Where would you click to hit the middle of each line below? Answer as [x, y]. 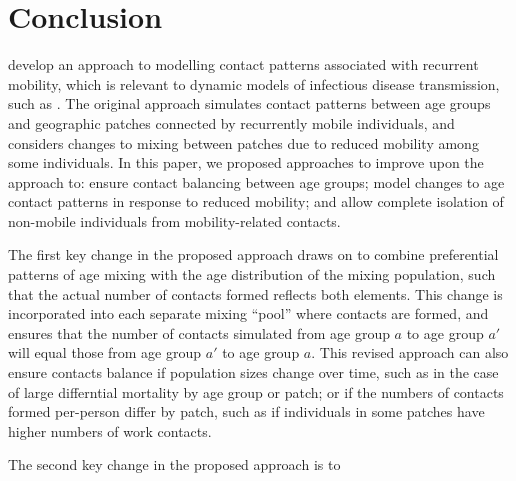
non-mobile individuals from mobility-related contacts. [174, 220]
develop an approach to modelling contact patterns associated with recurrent [243, 64]
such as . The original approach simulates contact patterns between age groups [249, 103]
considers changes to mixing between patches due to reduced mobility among [243, 142]
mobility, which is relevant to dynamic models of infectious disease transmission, [254, 83]
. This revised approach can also [410, 352]
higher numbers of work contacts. [110, 430]
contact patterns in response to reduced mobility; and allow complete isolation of [256, 201]
